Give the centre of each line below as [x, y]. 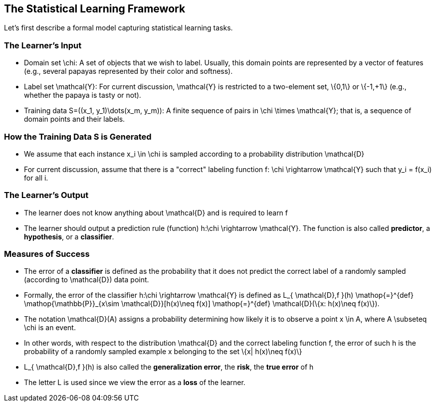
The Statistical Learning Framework [95, 9]
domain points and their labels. [75, 119]
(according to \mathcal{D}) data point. [87, 280]
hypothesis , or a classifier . [69, 236]
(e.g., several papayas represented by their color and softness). [128, 71]
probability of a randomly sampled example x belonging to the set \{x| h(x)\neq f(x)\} [163, 352]
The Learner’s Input [43, 45]
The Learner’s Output [46, 195]
